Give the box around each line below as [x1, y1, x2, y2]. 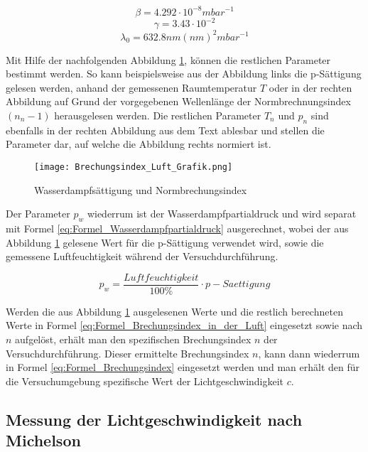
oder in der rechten [269, 80, 352, 95]
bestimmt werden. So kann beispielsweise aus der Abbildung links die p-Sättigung [6, 66, 362, 81]
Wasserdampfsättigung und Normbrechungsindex [34, 182, 247, 197]
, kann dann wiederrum [258, 345, 360, 360]
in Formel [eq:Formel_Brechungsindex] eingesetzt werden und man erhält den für [6, 360, 360, 375]
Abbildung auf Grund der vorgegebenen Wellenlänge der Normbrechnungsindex [6, 94, 351, 109]
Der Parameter [6, 206, 70, 221]
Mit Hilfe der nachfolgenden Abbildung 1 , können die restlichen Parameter [6, 52, 331, 67]
